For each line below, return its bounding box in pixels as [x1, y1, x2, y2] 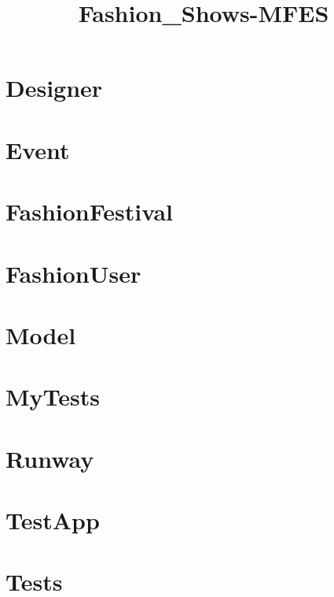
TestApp [6, 504, 100, 536]
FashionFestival [6, 195, 174, 228]
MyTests [6, 380, 100, 413]
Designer [6, 72, 103, 104]
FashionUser [6, 257, 141, 289]
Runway [6, 442, 94, 474]
